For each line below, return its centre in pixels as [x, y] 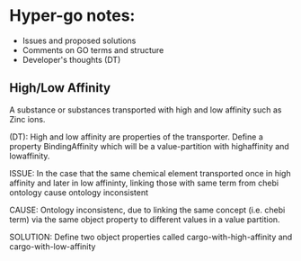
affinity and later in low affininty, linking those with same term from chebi [144, 183]
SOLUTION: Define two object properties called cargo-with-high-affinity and [151, 237]
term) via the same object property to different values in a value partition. [145, 219]
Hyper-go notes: [72, 16]
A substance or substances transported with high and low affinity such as [146, 110]
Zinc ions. [27, 119]
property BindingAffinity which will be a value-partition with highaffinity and [149, 146]
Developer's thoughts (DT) [71, 59]
